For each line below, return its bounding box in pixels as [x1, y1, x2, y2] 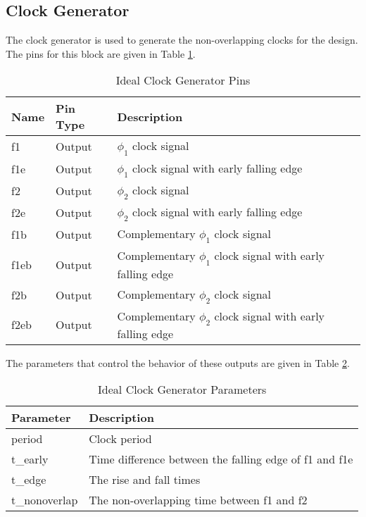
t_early [11, 451, 49, 468]
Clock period [89, 430, 152, 447]
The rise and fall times [89, 471, 201, 488]
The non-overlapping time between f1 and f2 [89, 492, 308, 509]
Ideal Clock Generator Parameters [98, 381, 267, 398]
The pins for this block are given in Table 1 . [6, 46, 196, 61]
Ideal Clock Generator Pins [115, 72, 251, 89]
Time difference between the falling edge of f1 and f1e [89, 451, 353, 468]
